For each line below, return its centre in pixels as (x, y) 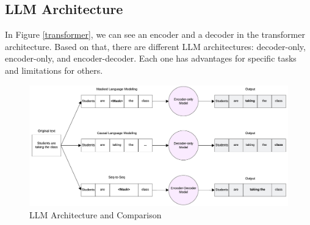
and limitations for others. (54, 70)
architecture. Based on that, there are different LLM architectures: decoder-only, (155, 46)
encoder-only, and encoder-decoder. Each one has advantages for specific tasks (151, 58)
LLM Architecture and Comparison (96, 214)
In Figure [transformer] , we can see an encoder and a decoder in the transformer (155, 34)
